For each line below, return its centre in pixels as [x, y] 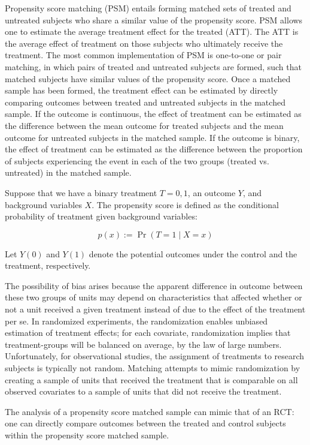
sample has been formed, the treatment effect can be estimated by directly [142, 90]
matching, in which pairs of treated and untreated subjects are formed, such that [153, 66]
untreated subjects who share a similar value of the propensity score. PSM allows [154, 19]
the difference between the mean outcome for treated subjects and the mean [144, 125]
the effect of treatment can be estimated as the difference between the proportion [154, 149]
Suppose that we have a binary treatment [81, 192]
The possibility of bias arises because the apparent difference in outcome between [154, 285]
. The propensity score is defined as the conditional [185, 204]
